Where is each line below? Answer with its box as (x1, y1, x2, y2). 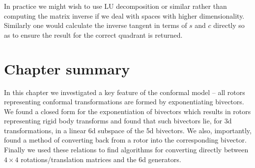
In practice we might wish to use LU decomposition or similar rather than (4, 1, 227, 11)
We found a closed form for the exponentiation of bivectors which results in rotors (4, 106, 251, 116)
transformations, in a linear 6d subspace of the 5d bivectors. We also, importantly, (4, 125, 252, 135)
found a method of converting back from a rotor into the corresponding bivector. (4, 135, 247, 145)
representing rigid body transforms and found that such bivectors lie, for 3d (4, 116, 232, 126)
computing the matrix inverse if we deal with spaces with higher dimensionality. (4, 10, 245, 21)
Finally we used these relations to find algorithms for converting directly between (4, 144, 249, 155)
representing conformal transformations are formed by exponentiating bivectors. (4, 96, 244, 107)
